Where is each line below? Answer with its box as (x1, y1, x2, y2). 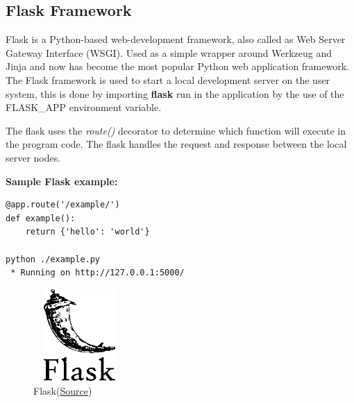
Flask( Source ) (33, 383, 92, 397)
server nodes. (6, 150, 61, 164)
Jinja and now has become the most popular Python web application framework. (6, 59, 349, 74)
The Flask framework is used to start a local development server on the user (6, 72, 330, 87)
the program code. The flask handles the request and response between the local (6, 137, 347, 151)
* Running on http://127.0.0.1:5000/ (10, 268, 185, 278)
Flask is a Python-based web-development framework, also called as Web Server (6, 32, 346, 46)
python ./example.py (6, 254, 101, 264)
